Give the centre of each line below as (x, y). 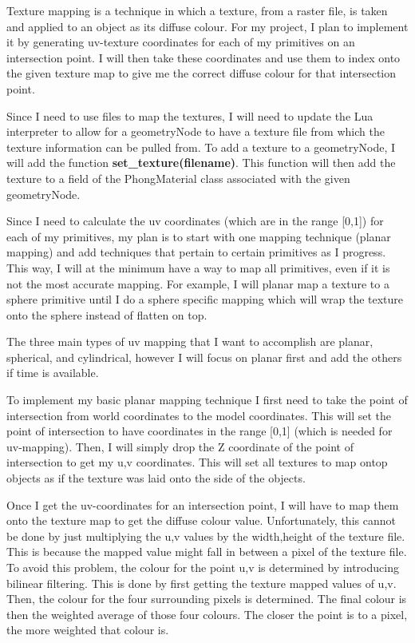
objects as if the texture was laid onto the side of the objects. (156, 478)
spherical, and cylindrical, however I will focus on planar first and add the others (204, 357)
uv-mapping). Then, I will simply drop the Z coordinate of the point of (180, 446)
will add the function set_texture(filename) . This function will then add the (201, 163)
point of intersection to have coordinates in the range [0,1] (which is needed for (200, 431)
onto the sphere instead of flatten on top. (107, 314)
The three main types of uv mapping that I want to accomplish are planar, (190, 341)
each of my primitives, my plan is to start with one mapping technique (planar (199, 236)
